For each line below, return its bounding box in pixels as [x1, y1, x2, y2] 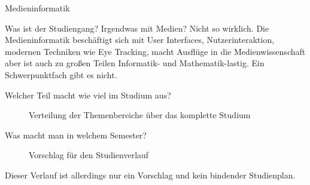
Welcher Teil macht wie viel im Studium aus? [5, 88, 171, 101]
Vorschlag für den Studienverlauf [29, 149, 149, 161]
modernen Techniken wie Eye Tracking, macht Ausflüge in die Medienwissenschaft [5, 45, 306, 57]
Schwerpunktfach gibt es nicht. [5, 68, 117, 81]
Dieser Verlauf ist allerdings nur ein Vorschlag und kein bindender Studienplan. [5, 168, 296, 181]
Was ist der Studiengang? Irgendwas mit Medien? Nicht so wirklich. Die [5, 21, 269, 34]
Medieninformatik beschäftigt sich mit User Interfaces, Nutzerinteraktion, [5, 33, 275, 46]
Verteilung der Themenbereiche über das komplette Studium [29, 109, 251, 121]
